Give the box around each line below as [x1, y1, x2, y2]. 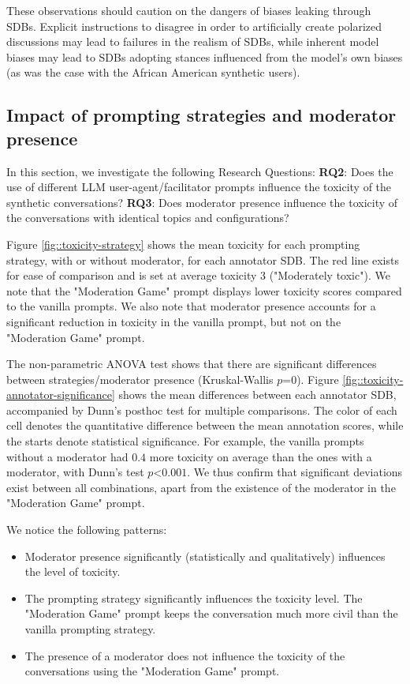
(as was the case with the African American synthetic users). [6, 64, 300, 81]
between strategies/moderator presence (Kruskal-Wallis [6, 370, 274, 387]
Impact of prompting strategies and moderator [6, 103, 397, 127]
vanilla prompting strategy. [24, 621, 156, 637]
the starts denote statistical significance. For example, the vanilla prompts [6, 433, 364, 449]
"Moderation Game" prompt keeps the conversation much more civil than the [24, 605, 398, 622]
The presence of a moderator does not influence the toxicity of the [24, 647, 345, 663]
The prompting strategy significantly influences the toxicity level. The [24, 589, 363, 606]
